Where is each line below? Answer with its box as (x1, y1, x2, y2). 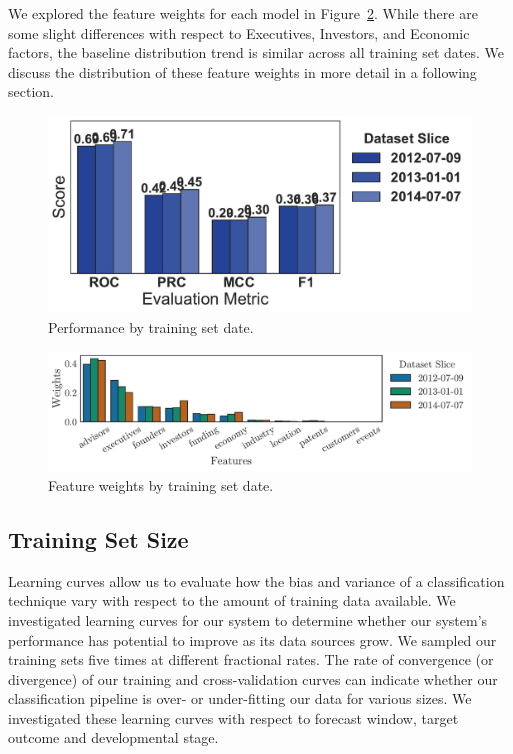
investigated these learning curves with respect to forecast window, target (8, 707, 459, 728)
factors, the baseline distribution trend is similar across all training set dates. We (8, 42, 504, 63)
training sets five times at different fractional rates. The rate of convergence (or (8, 649, 494, 670)
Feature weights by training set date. (48, 474, 274, 495)
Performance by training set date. (48, 316, 254, 337)
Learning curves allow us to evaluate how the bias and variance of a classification (8, 570, 505, 591)
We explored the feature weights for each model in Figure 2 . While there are (8, 3, 478, 23)
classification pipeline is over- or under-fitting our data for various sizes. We (8, 688, 472, 709)
